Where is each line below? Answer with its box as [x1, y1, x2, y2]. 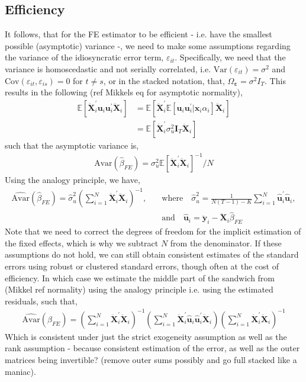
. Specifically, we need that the [175, 51, 286, 63]
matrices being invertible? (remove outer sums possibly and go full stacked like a [5, 354, 297, 365]
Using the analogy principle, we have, [5, 173, 140, 185]
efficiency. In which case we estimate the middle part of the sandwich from [5, 271, 275, 284]
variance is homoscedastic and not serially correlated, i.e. [5, 62, 211, 75]
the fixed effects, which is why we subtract [5, 236, 159, 249]
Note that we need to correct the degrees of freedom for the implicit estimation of [5, 225, 301, 237]
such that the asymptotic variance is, [5, 139, 139, 151]
